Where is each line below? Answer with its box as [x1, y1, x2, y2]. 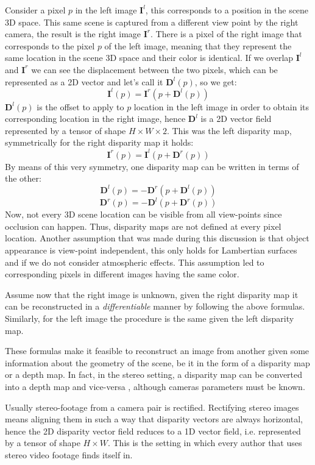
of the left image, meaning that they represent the [104, 39, 292, 52]
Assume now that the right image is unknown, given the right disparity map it [5, 288, 299, 300]
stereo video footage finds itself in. [5, 448, 133, 461]
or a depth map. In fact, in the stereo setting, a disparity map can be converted [5, 368, 303, 381]
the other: [5, 172, 41, 185]
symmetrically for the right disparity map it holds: [5, 136, 194, 149]
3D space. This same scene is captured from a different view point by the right [5, 15, 299, 28]
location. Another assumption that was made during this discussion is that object [5, 232, 310, 244]
